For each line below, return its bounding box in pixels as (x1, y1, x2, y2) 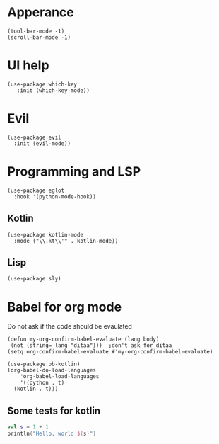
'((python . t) (20, 380, 65, 387)
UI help (7, 57, 49, 74)
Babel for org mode (7, 299, 122, 315)
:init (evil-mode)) (13, 140, 71, 147)
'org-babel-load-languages (20, 373, 100, 380)
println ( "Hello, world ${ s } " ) (7, 430, 97, 437)
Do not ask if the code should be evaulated (7, 322, 133, 331)
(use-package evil (7, 134, 61, 141)
